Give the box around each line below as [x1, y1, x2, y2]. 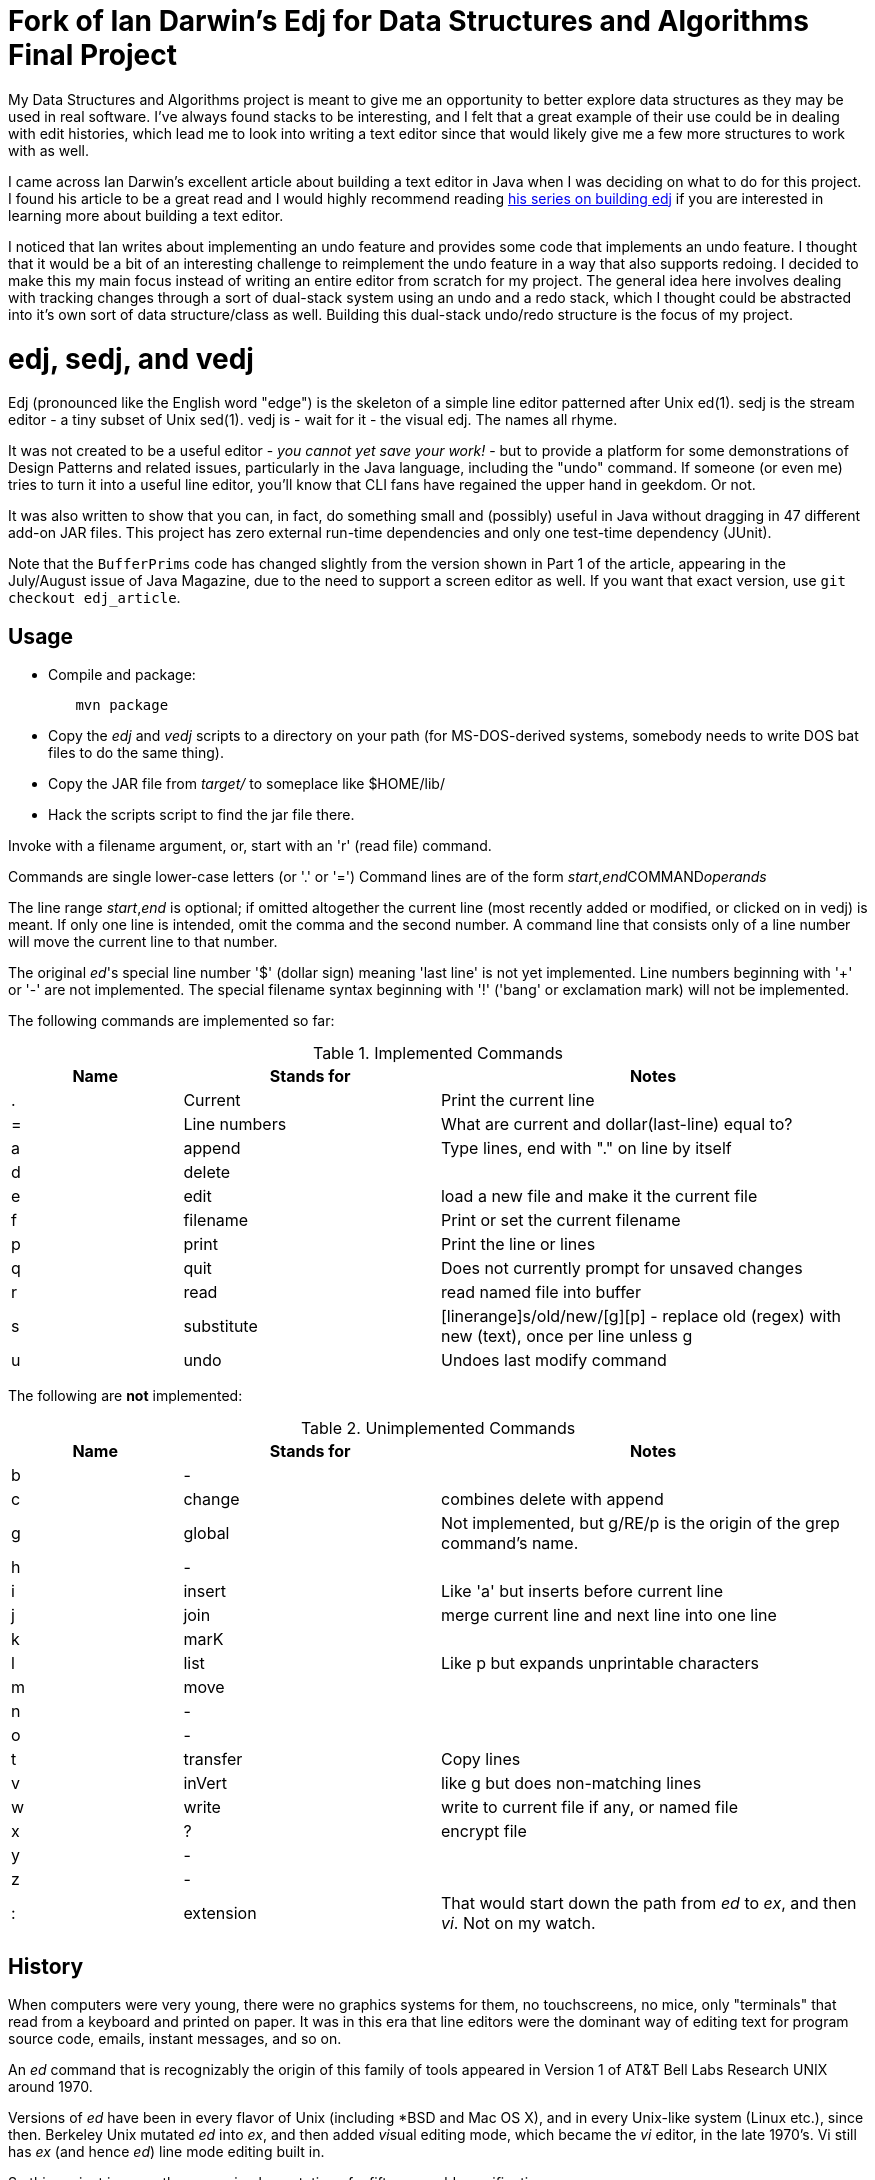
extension [183, 1903, 257, 1924]
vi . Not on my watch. [440, 1913, 596, 1934]
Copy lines [440, 1749, 521, 1770]
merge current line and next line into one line [440, 1605, 777, 1626]
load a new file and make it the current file [440, 1186, 758, 1207]
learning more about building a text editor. [8, 206, 284, 224]
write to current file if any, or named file [440, 1797, 738, 1818]
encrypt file [440, 1821, 527, 1842]
